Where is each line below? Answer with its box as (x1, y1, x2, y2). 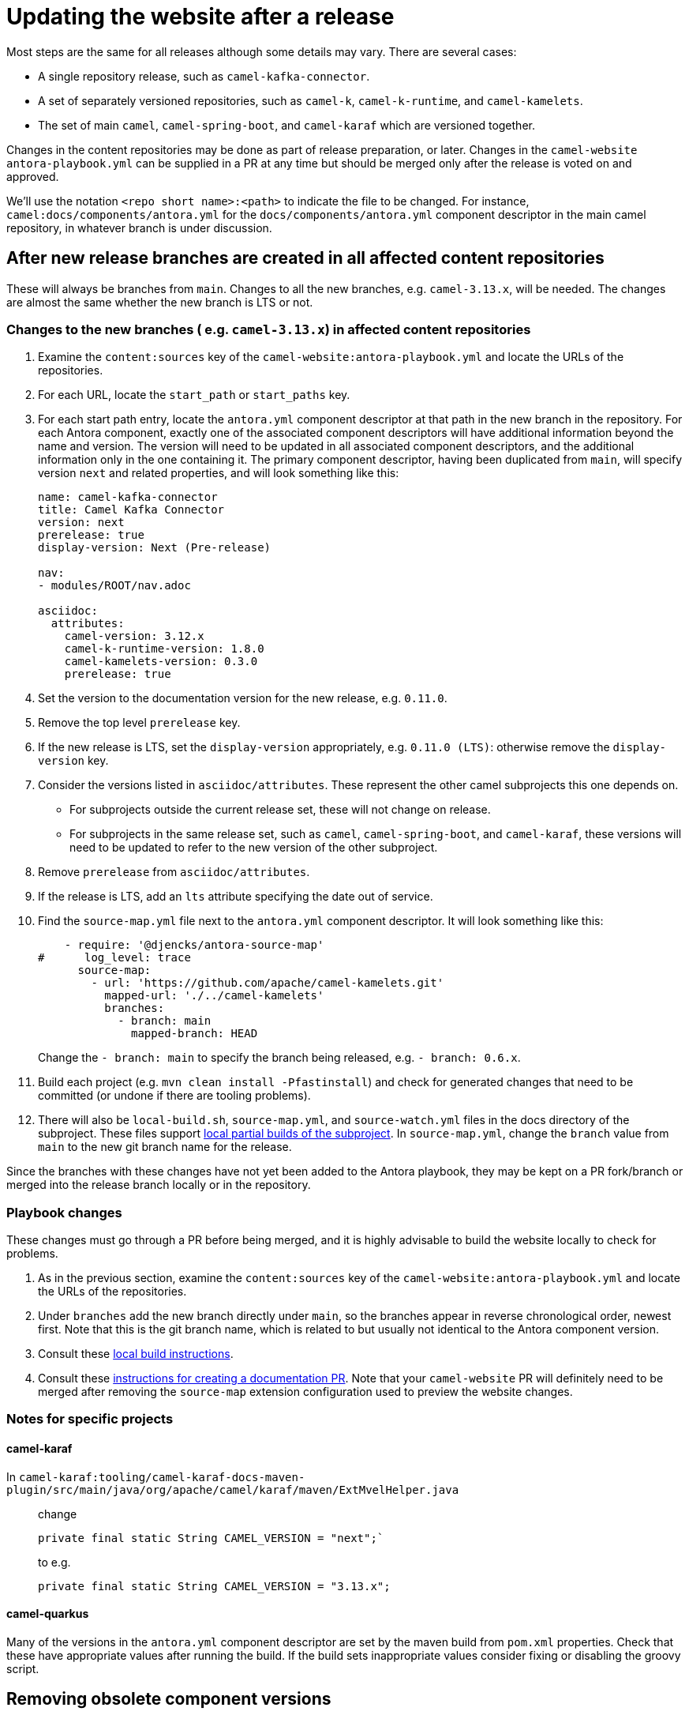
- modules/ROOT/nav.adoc (38, 579, 191, 592)
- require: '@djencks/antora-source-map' (64, 938, 324, 952)
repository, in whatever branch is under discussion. (6, 220, 272, 235)
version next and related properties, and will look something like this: (38, 466, 399, 480)
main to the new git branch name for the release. (38, 1140, 292, 1154)
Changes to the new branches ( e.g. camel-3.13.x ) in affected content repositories (6, 321, 531, 337)
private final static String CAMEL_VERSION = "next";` (38, 1531, 384, 1544)
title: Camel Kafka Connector (38, 503, 225, 517)
